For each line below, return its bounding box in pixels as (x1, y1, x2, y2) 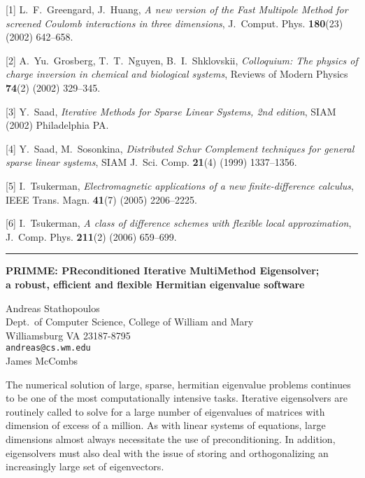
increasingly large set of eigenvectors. (6, 459, 164, 474)
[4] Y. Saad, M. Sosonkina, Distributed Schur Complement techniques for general (6, 141, 355, 155)
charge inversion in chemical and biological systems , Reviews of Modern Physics (6, 66, 348, 81)
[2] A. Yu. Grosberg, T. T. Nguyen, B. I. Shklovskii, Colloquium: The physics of (6, 52, 358, 67)
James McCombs (6, 353, 78, 367)
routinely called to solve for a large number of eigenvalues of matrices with (6, 404, 325, 419)
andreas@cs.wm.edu (6, 343, 91, 353)
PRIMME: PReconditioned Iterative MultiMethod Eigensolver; (6, 263, 320, 278)
